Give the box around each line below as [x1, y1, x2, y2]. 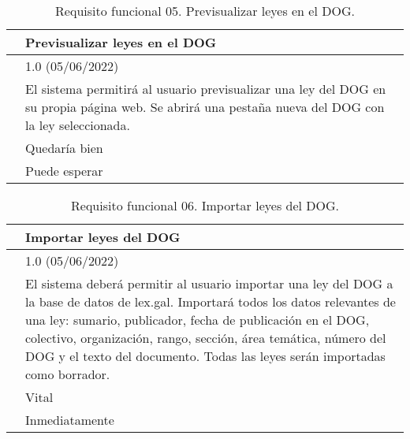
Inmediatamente [25, 411, 114, 429]
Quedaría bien [25, 139, 103, 157]
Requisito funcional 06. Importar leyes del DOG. [71, 196, 339, 214]
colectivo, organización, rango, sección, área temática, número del [25, 329, 386, 347]
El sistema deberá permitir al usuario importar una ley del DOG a [25, 274, 393, 292]
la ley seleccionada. [25, 116, 130, 134]
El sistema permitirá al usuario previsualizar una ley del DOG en [25, 80, 386, 98]
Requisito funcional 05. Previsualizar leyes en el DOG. [55, 2, 355, 20]
